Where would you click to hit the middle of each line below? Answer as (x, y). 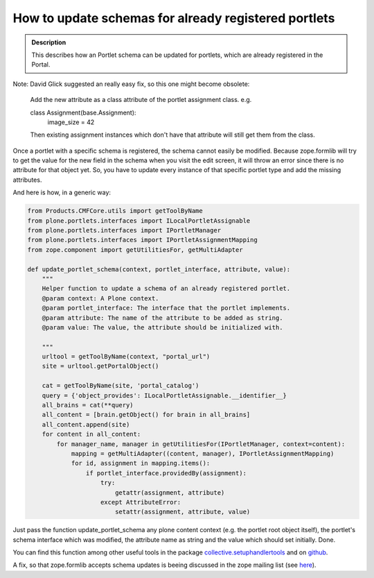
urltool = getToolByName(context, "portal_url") (126, 357)
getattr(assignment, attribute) (170, 492)
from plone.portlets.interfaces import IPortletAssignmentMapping (142, 240)
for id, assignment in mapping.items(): (141, 464)
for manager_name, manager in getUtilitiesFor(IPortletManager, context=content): (201, 444)
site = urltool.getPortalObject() (100, 366)
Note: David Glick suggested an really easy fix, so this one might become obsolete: (131, 84)
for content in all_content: (91, 434)
